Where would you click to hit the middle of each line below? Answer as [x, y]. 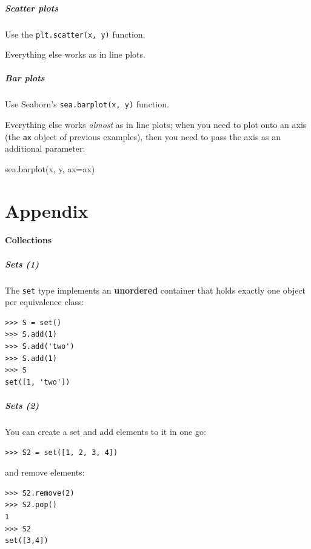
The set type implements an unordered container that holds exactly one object [155, 290]
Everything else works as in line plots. [75, 54]
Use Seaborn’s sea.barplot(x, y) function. [87, 104]
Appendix [47, 210]
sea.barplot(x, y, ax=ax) [50, 168]
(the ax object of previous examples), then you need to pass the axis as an [143, 136]
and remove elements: [45, 472]
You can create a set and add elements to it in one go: [105, 431]
